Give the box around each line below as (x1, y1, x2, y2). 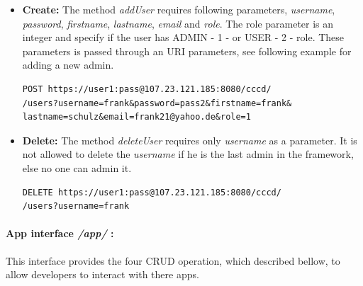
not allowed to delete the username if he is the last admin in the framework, (22, 147, 354, 161)
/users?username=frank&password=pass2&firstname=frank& (22, 98, 292, 108)
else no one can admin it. (22, 160, 132, 175)
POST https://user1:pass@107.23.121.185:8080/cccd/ (22, 84, 272, 94)
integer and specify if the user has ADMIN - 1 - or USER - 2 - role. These (22, 30, 345, 45)
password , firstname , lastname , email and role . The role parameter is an (22, 16, 334, 30)
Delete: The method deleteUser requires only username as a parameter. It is (22, 132, 357, 147)
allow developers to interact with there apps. (6, 267, 199, 282)
